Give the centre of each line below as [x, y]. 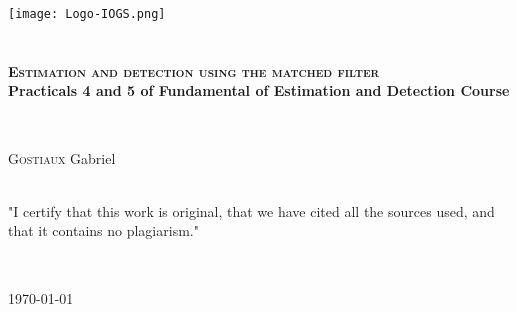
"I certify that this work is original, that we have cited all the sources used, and [251, 210]
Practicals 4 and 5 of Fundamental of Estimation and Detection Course [259, 90]
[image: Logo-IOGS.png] [87, 14]
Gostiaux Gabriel [62, 157]
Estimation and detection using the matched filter [194, 70]
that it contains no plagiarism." [103, 230]
